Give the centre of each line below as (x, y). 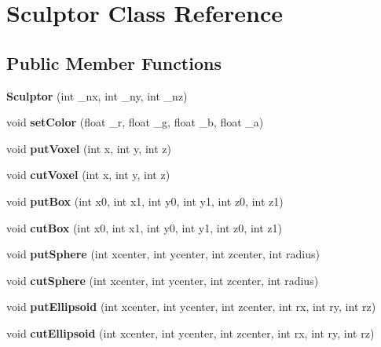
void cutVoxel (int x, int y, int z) (88, 175)
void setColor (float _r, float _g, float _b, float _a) (135, 122)
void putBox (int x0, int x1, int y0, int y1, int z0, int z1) (145, 201)
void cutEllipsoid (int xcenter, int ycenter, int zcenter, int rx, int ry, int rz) (190, 332)
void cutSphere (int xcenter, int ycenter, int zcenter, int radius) (163, 280)
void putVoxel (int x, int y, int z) (89, 148)
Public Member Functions (114, 62)
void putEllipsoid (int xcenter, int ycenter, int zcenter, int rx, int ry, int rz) (191, 307)
